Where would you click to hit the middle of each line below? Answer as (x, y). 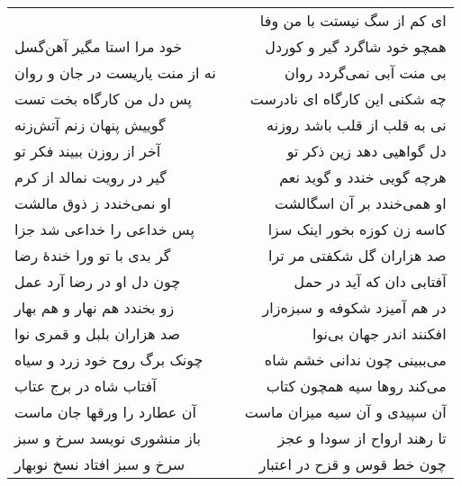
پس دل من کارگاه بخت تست (104, 99)
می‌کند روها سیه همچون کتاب (356, 386)
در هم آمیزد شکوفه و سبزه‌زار (354, 307)
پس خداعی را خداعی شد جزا (104, 229)
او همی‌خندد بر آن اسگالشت (361, 203)
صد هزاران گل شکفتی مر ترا (357, 255)
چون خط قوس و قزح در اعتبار (353, 464)
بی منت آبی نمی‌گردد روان (365, 72)
